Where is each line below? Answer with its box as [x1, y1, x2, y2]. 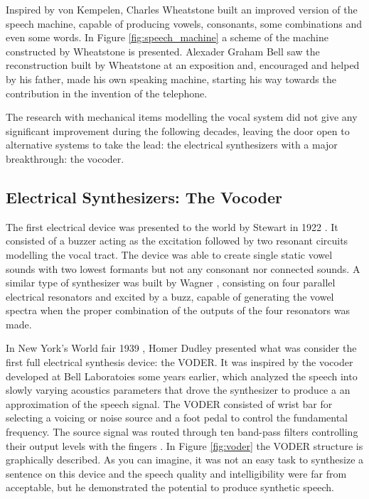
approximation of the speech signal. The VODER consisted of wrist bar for [6, 396, 333, 411]
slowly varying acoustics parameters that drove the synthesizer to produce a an [6, 382, 351, 397]
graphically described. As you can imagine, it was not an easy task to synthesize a [6, 452, 364, 467]
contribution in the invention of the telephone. [6, 85, 208, 100]
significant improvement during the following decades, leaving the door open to [6, 123, 350, 138]
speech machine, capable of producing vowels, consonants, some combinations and [6, 16, 362, 31]
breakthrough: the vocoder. [6, 151, 124, 166]
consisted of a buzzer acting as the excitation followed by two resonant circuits [6, 233, 348, 248]
